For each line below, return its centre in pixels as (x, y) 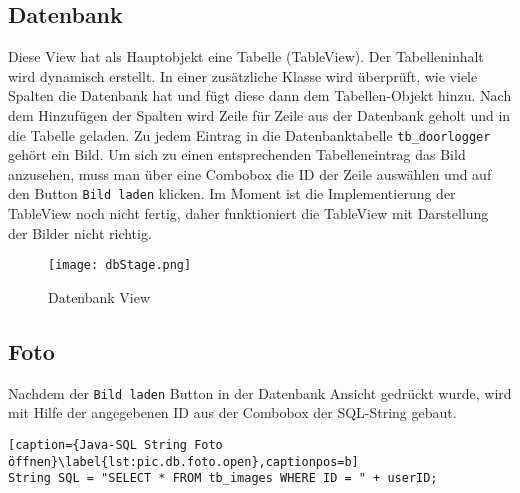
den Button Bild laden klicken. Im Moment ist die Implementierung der (232, 193)
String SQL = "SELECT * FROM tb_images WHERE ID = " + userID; (223, 478)
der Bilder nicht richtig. (80, 232)
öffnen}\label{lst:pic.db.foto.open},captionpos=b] (183, 461)
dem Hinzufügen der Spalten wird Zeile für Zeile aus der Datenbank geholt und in (259, 114)
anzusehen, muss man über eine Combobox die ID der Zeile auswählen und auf (250, 173)
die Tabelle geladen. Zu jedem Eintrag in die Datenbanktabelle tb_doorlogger (249, 134)
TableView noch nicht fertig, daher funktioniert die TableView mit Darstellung (248, 213)
